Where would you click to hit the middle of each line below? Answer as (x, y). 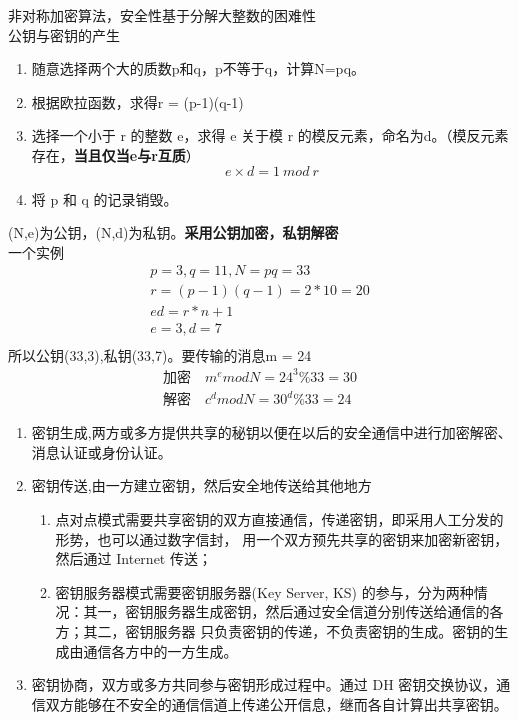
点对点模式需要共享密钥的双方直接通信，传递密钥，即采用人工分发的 (279, 518)
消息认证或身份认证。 (101, 451)
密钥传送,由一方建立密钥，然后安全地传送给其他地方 (201, 485)
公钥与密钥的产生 (64, 34)
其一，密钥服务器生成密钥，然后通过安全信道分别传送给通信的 (286, 611)
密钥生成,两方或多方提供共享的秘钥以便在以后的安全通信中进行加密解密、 (271, 432)
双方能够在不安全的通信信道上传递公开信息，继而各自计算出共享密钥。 (276, 703)
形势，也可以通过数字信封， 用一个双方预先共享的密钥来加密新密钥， (282, 538)
